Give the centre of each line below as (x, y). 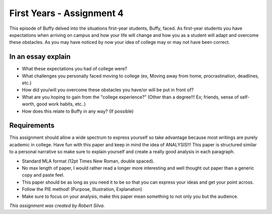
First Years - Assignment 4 (66, 13)
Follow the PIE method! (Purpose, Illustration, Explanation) (82, 189)
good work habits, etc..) (61, 104)
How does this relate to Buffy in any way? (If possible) (78, 111)
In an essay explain (40, 57)
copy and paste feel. (43, 175)
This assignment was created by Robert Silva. (57, 205)
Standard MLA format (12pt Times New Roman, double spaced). (88, 161)
